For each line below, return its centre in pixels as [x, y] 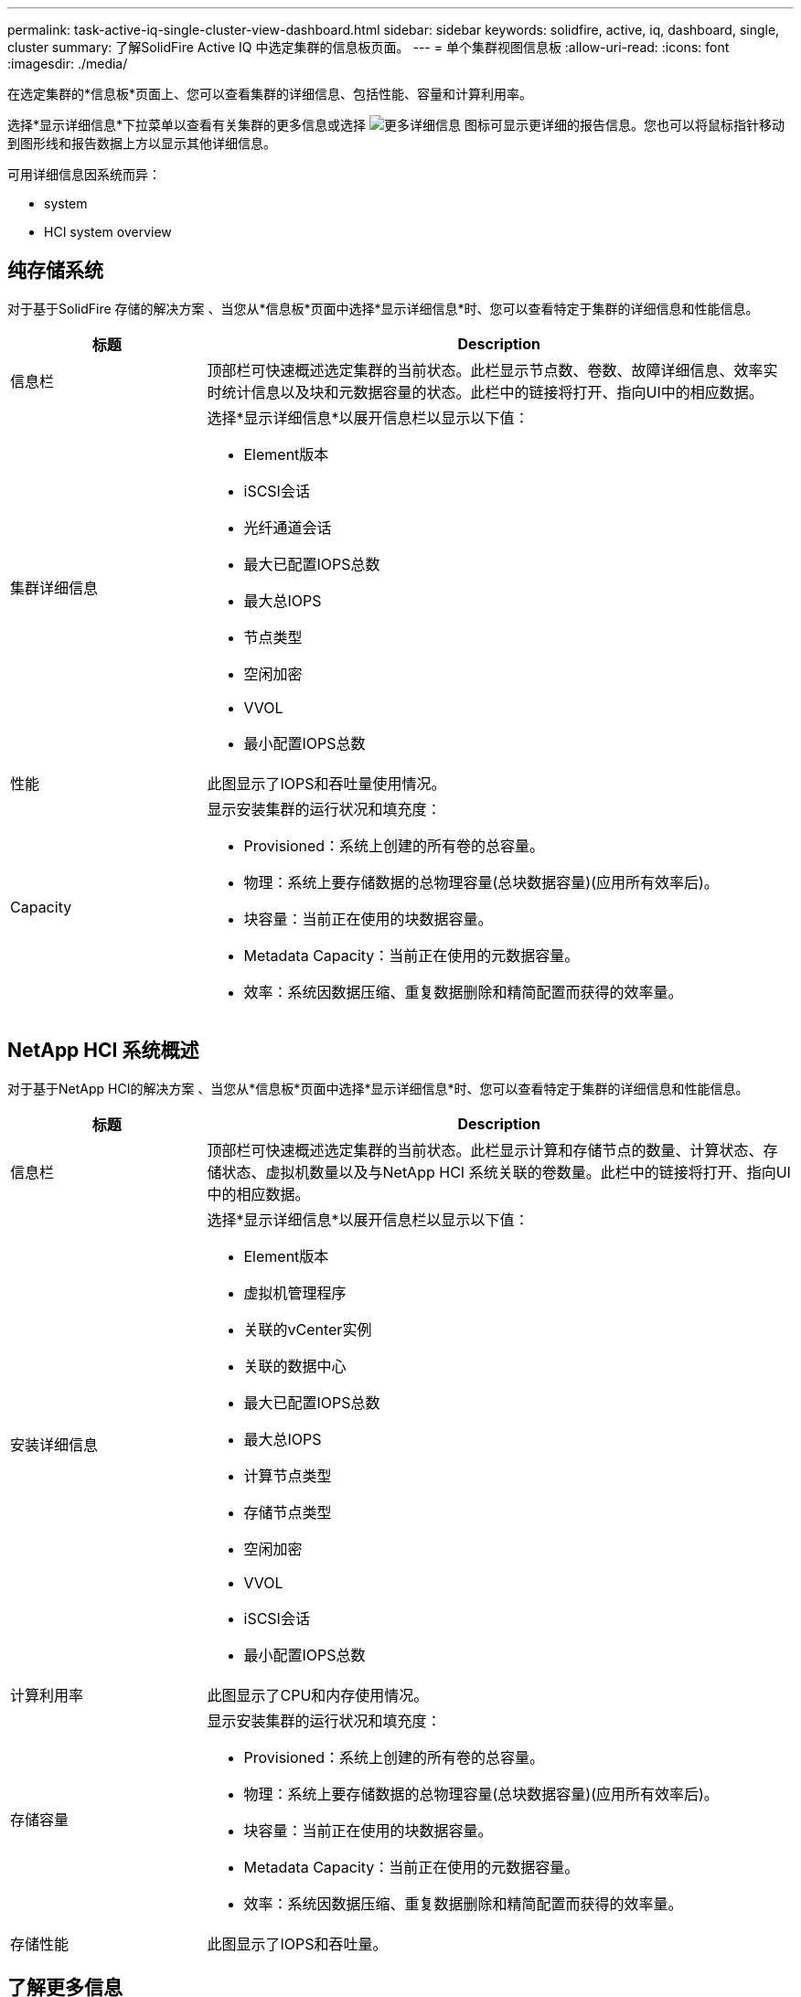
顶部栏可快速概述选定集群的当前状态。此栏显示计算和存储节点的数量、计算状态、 [485, 1150]
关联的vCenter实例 [308, 1329]
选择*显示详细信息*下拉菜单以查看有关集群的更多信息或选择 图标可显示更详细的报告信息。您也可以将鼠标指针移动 [396, 125]
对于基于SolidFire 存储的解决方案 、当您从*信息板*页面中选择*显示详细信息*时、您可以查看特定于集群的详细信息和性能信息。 [383, 308]
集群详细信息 [54, 587]
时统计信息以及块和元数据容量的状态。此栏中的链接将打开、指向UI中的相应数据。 [485, 392]
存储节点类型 [288, 1512]
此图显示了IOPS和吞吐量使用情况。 [326, 783]
